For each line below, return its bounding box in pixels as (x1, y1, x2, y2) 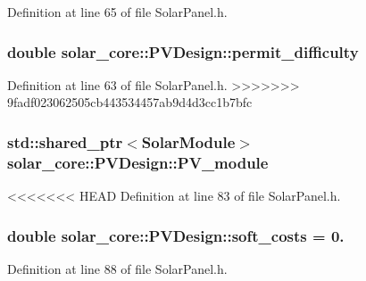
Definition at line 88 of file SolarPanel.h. (7, 259, 228, 277)
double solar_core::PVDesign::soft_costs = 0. (7, 224, 345, 246)
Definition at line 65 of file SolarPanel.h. (7, 3, 228, 21)
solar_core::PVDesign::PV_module (7, 151, 269, 173)
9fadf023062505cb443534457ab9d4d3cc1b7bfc (7, 93, 253, 112)
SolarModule (141, 130, 236, 153)
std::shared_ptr (7, 130, 123, 153)
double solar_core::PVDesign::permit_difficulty (7, 40, 359, 62)
